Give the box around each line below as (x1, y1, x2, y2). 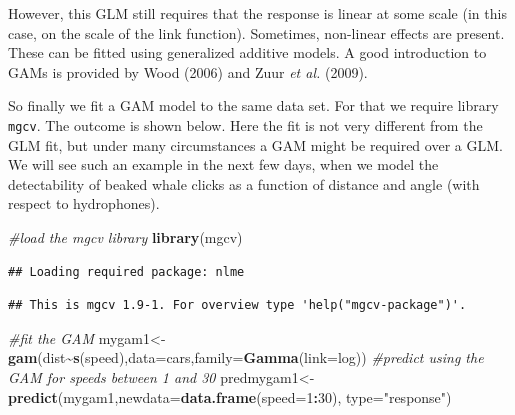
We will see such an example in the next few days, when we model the (8, 154, 439, 175)
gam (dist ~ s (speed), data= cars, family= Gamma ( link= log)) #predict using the (8, 347, 484, 368)
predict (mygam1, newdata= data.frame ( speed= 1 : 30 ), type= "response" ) (8, 386, 452, 407)
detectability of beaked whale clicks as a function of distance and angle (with (8, 173, 480, 194)
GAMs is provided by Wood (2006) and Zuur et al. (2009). (8, 61, 368, 82)
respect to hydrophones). (8, 193, 160, 214)
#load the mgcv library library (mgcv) (8, 227, 243, 247)
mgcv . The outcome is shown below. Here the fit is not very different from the (8, 114, 483, 135)
